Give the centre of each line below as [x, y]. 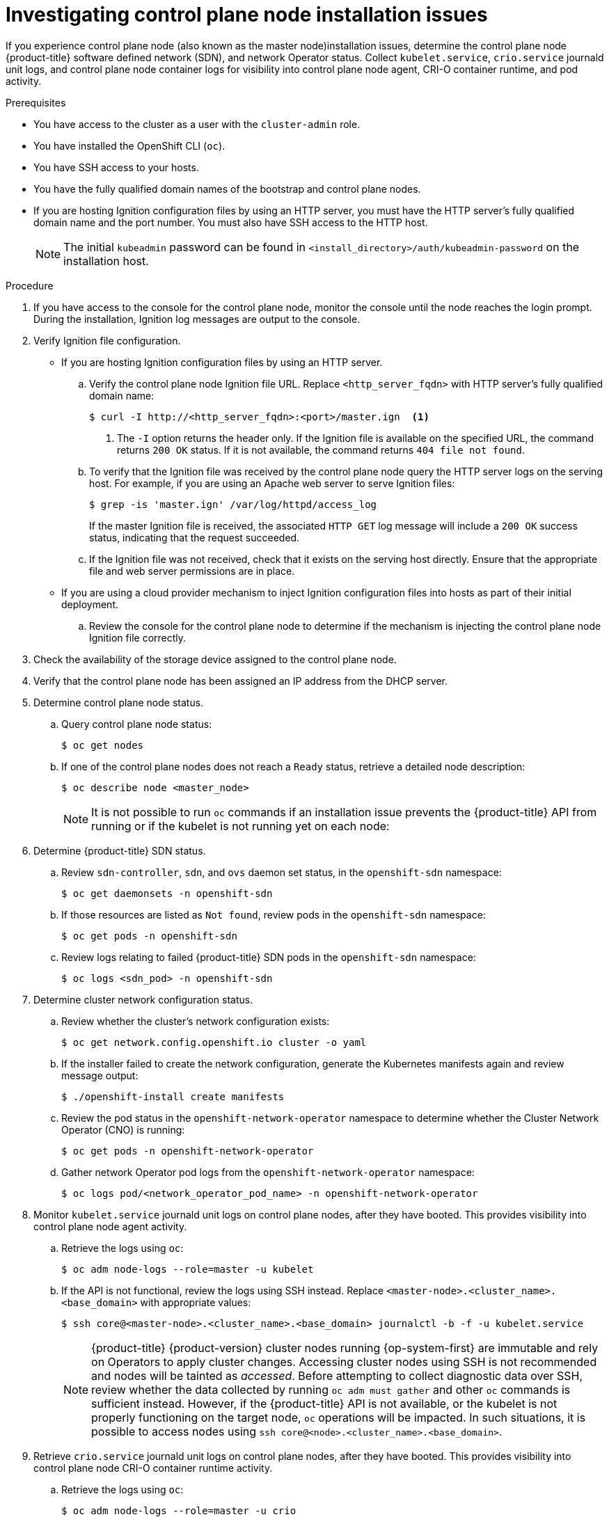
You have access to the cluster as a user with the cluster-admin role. [197, 124]
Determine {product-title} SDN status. [120, 850]
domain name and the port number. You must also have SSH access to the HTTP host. [231, 222]
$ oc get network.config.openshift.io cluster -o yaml [214, 1042]
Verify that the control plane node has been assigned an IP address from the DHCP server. [241, 681]
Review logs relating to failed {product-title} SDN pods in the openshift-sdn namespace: [269, 957]
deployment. [90, 604]
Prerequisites [36, 102]
